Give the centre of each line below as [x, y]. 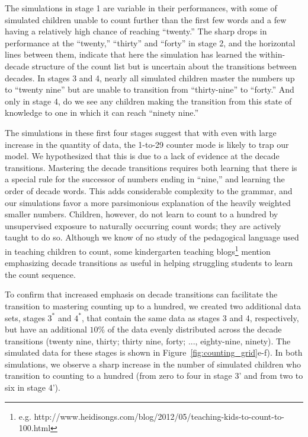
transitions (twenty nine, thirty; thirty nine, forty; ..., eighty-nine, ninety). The [148, 341]
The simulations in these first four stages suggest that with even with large [141, 132]
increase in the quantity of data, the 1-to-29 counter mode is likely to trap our [147, 144]
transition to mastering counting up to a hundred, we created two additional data [153, 305]
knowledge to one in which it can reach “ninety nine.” [102, 113]
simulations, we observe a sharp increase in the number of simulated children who [153, 364]
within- [272, 54]
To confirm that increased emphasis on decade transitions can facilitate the [141, 294]
